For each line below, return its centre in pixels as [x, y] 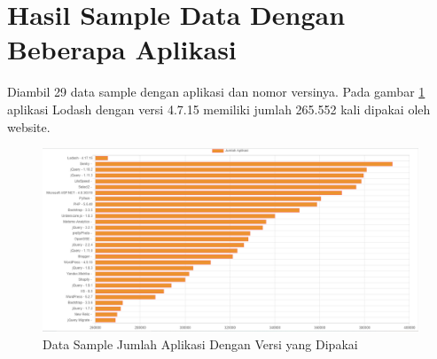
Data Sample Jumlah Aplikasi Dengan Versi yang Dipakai [200, 343]
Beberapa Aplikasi [122, 49]
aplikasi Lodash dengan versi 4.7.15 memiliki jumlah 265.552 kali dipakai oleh [219, 109]
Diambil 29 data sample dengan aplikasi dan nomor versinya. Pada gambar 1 [216, 92]
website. [29, 126]
